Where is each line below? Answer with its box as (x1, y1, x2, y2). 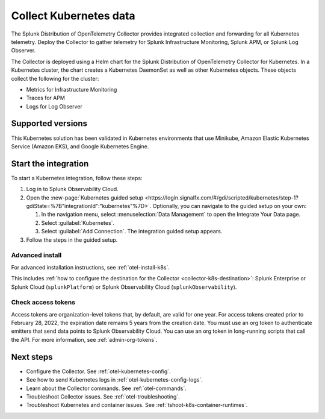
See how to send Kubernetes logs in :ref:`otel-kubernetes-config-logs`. (26, 376, 203, 383)
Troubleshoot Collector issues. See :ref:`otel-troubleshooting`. (26, 392, 180, 400)
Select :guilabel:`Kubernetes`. (41, 219, 114, 226)
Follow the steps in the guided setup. (26, 236, 118, 244)
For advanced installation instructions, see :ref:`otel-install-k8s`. (11, 263, 170, 271)
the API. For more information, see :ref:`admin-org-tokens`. (11, 336, 158, 343)
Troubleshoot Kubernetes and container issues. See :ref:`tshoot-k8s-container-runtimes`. (26, 402, 248, 409)
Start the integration (11, 159, 89, 169)
